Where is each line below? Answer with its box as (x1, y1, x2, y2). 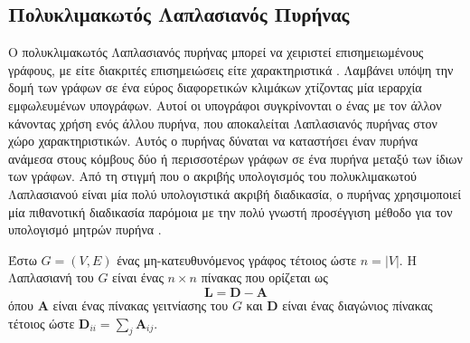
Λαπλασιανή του (8, 268, 94, 287)
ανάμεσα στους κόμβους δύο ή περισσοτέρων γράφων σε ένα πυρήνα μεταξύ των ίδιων (8, 148, 463, 167)
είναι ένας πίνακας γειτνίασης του (52, 295, 229, 314)
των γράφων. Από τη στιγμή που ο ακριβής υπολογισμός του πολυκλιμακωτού (8, 167, 417, 186)
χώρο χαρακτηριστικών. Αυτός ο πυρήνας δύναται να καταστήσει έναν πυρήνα (8, 131, 418, 150)
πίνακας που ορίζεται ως (201, 268, 328, 287)
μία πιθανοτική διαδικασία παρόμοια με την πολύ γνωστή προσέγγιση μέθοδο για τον (8, 202, 453, 221)
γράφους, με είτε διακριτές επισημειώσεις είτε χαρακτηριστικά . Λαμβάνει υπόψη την (8, 60, 454, 79)
